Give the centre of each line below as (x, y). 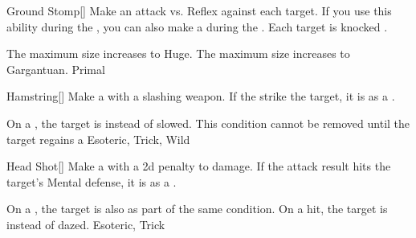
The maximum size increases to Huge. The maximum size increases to (178, 53)
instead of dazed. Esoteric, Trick (86, 224)
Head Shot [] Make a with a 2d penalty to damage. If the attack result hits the (199, 166)
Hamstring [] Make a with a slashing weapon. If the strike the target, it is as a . (201, 96)
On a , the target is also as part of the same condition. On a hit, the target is (197, 209)
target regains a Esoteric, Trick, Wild (98, 139)
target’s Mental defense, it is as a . (92, 181)
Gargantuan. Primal (56, 69)
